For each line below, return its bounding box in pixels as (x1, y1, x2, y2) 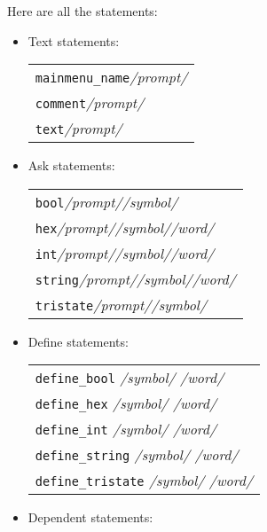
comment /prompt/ (35, 92, 145, 113)
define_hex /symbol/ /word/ (35, 393, 217, 414)
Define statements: (27, 332, 129, 350)
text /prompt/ (35, 118, 122, 139)
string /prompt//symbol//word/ (35, 268, 236, 289)
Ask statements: (27, 156, 115, 175)
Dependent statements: (27, 508, 153, 527)
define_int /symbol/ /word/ (35, 419, 217, 440)
